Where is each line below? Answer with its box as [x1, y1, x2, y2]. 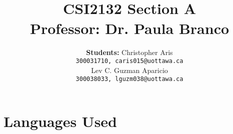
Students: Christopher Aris [86, 46, 173, 57]
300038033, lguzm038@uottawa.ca [75, 75, 183, 83]
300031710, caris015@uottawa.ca [75, 57, 183, 65]
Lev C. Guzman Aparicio [91, 64, 168, 75]
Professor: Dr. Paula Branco [29, 17, 229, 38]
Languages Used [3, 111, 117, 131]
